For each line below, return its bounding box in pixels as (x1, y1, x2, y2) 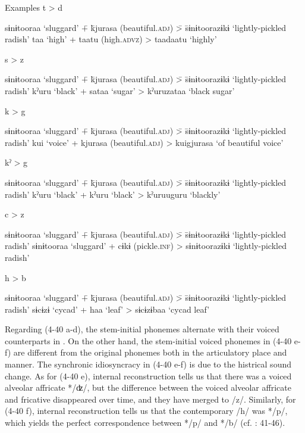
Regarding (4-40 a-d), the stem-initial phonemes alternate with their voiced (5, 323, 279, 335)
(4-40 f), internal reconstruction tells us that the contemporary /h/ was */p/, (5, 404, 288, 417)
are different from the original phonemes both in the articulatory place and (13, 346, 287, 359)
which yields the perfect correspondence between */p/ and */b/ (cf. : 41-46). (5, 416, 285, 429)
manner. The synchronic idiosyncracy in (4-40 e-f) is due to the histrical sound (5, 358, 291, 370)
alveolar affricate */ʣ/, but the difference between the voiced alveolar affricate (5, 381, 291, 394)
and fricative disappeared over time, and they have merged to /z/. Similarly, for (5, 392, 296, 405)
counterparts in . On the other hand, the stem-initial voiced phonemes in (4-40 (5, 334, 292, 347)
